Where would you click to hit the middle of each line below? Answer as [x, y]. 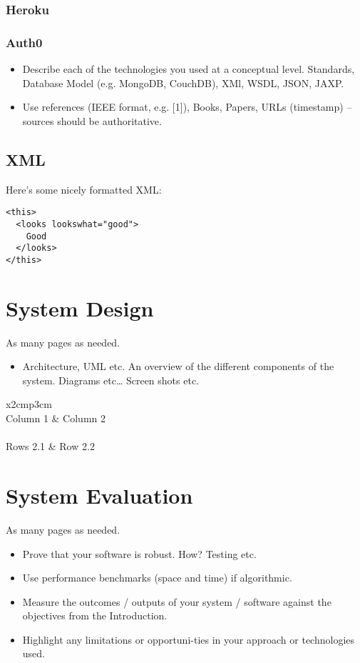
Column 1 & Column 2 [56, 418]
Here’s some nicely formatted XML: [84, 189]
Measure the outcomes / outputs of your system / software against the [177, 601]
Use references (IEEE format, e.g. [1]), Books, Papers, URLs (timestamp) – [187, 107]
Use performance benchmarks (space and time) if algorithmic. [157, 578]
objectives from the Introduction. [95, 615]
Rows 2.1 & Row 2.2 [50, 446]
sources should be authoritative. [92, 120]
